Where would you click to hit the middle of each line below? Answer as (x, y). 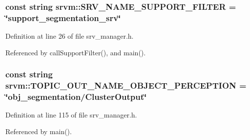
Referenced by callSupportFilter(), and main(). (76, 52)
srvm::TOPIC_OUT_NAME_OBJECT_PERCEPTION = (126, 85)
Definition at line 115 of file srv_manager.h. (71, 115)
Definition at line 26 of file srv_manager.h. (70, 36)
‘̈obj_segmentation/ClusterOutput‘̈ (76, 97)
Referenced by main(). (39, 131)
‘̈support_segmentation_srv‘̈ (63, 17)
